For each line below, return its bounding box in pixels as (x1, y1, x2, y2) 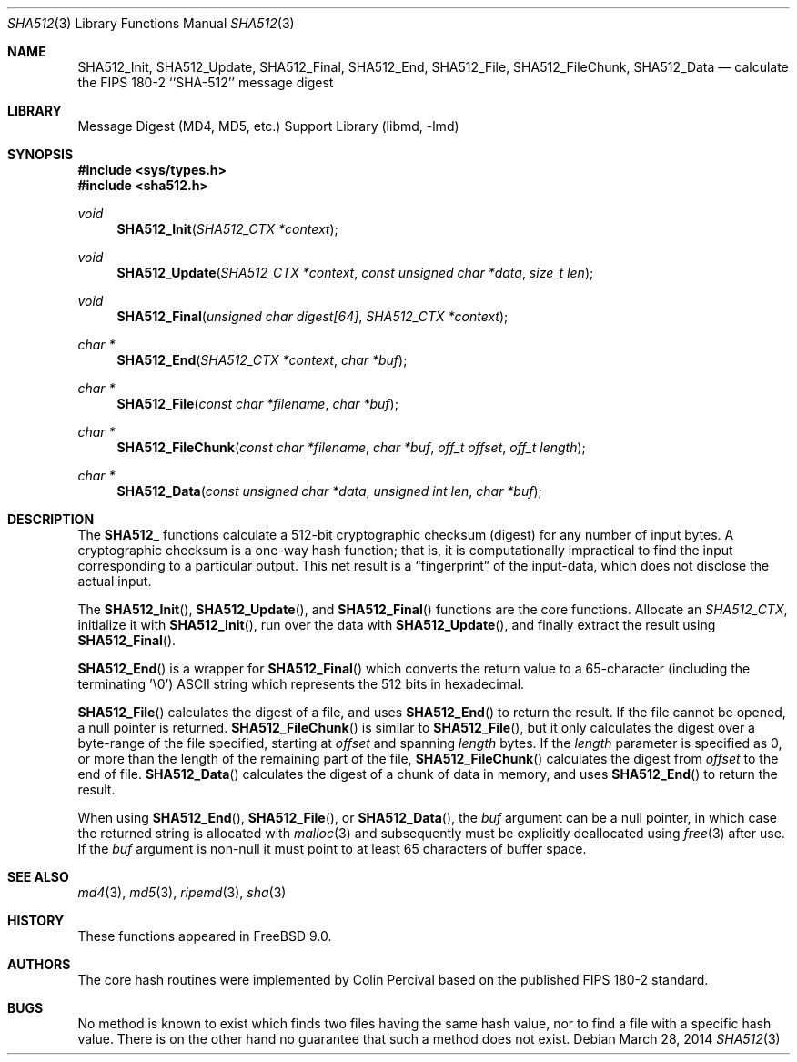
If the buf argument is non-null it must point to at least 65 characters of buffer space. (77, 841, 587, 856)
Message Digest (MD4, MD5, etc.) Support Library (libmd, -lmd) (77, 118, 459, 134)
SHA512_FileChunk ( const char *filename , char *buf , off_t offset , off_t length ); (116, 440, 586, 455)
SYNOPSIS (7, 147, 74, 162)
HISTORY (7, 913, 65, 928)
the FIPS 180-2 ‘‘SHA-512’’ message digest (77, 75, 334, 90)
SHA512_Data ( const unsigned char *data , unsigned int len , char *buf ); (116, 483, 542, 499)
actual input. (77, 573, 152, 589)
